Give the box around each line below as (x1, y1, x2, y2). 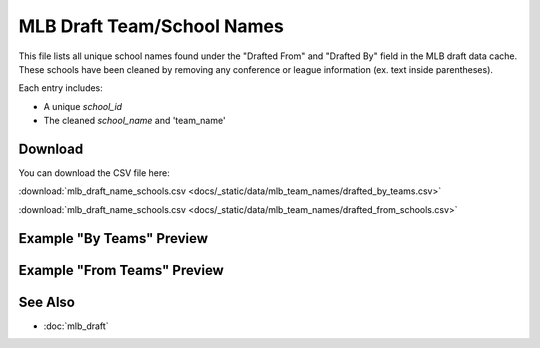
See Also (18, 293, 75, 310)
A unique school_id (43, 100, 123, 112)
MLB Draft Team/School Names (18, 15, 284, 37)
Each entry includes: (18, 82, 104, 94)
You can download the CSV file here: (18, 167, 170, 179)
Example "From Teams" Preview (18, 261, 224, 279)
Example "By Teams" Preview (18, 230, 209, 247)
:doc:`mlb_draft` (43, 320, 109, 332)
